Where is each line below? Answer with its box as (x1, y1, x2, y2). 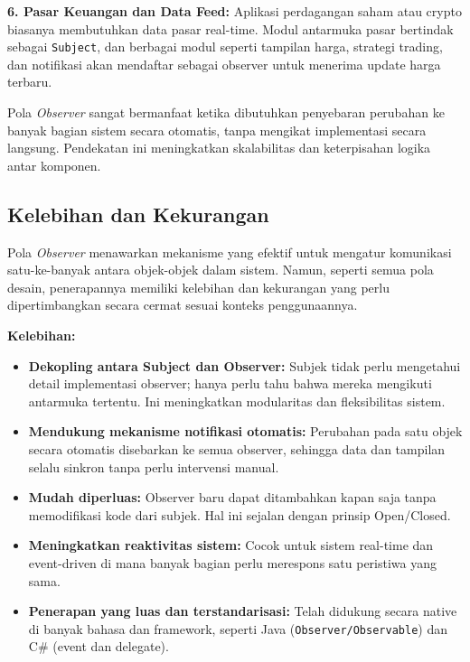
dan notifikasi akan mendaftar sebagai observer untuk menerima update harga (7, 54, 441, 73)
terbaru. (7, 72, 52, 91)
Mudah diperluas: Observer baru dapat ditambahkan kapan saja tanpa (28, 488, 437, 507)
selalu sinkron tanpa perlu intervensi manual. (28, 457, 279, 476)
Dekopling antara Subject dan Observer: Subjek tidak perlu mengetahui (28, 356, 461, 375)
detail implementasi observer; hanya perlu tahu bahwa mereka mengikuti (28, 374, 432, 393)
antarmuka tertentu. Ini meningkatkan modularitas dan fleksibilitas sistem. (28, 391, 446, 410)
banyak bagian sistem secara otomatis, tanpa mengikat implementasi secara (7, 120, 427, 139)
